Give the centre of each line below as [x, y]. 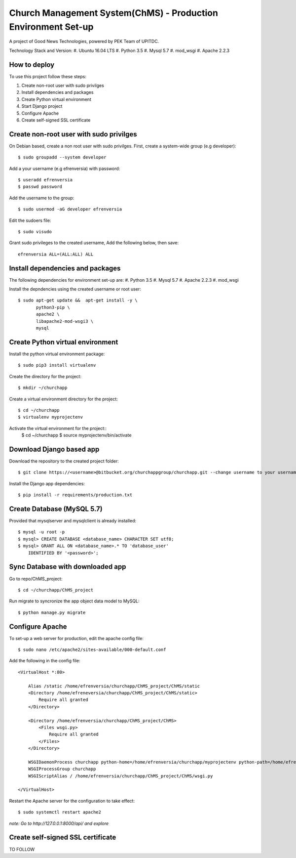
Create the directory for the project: [45, 376]
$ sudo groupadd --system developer [62, 157]
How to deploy [32, 64]
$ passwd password [40, 187]
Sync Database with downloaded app [68, 567]
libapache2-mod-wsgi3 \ [65, 321]
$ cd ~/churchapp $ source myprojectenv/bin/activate [76, 435]
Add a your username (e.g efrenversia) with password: [65, 169]
